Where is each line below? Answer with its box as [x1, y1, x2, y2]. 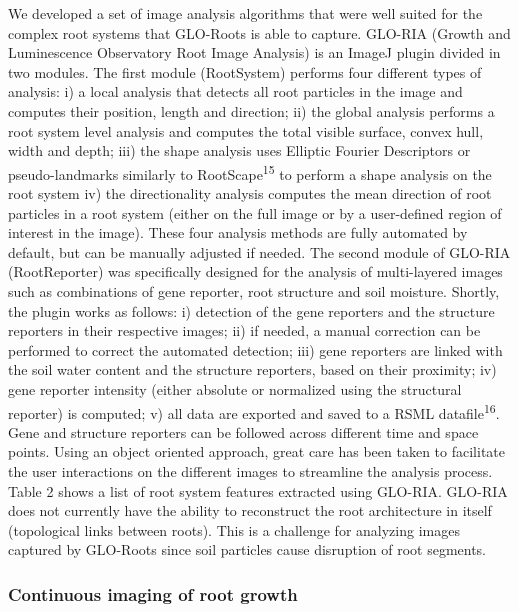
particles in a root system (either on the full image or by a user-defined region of [8, 202, 502, 223]
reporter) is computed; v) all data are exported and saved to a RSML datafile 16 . [8, 399, 500, 423]
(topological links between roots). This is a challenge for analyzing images [8, 519, 460, 540]
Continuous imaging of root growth [8, 581, 298, 606]
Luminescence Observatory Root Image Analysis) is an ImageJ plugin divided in [8, 42, 501, 63]
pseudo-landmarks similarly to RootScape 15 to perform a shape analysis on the [8, 160, 492, 184]
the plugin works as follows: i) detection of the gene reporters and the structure [8, 300, 495, 321]
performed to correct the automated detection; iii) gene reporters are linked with [8, 339, 503, 360]
